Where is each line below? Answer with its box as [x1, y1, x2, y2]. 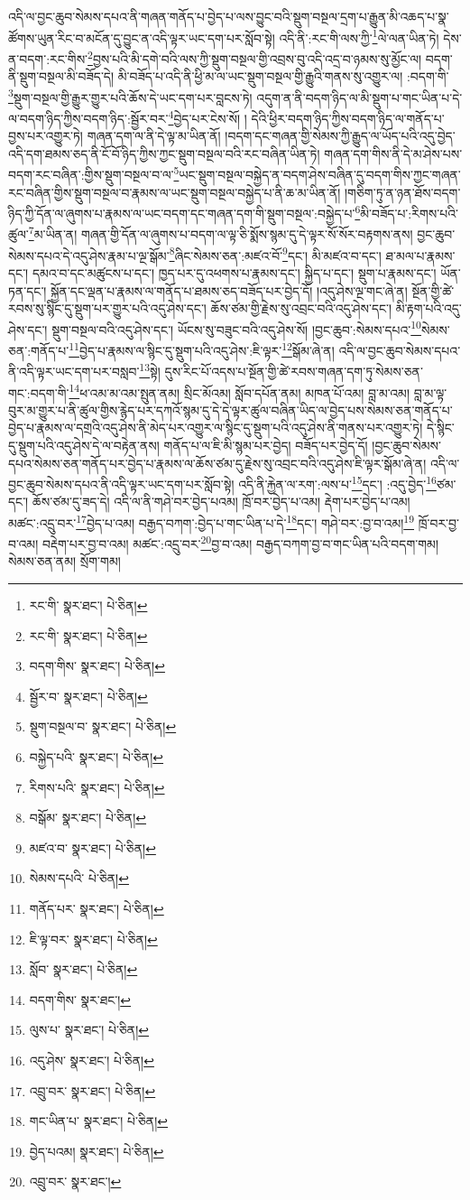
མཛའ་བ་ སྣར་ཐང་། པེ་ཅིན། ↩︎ [29, 838, 156, 857]
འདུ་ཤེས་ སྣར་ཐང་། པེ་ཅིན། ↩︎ [29, 1050, 154, 1069]
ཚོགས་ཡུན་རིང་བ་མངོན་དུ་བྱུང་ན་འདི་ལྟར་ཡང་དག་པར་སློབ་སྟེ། [8, 28, 275, 47]
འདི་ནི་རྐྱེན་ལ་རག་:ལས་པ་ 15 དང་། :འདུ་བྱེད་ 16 [238, 472, 437, 493]
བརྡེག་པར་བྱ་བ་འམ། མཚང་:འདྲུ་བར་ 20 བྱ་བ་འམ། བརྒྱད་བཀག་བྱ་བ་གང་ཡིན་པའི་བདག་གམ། [41, 532, 438, 553]
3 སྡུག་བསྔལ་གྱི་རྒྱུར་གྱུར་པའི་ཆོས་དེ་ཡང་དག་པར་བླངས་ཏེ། [8, 85, 253, 107]
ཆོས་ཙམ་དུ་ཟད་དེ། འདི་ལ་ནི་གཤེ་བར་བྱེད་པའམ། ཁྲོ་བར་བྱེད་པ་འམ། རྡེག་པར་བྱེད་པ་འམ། [32, 492, 410, 511]
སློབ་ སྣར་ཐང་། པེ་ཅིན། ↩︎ [29, 960, 138, 979]
